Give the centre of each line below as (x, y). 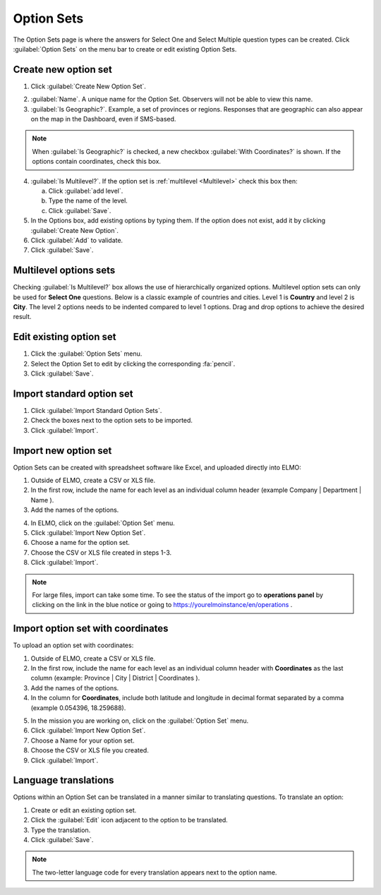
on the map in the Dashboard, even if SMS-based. (103, 119)
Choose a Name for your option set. (83, 740)
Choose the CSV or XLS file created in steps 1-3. (101, 552)
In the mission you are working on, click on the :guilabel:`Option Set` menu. (140, 721)
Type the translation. (61, 830)
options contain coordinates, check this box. (97, 162)
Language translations (64, 780)
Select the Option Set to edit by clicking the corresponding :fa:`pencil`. (133, 364)
